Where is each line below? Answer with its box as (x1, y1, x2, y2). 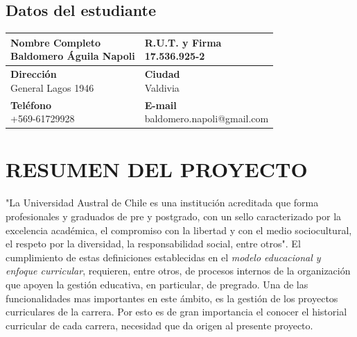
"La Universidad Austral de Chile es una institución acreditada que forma (6, 195, 319, 210)
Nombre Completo (10, 35, 101, 49)
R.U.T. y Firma (144, 35, 222, 49)
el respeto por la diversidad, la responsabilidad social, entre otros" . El (6, 236, 301, 251)
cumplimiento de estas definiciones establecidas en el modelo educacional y (6, 249, 321, 264)
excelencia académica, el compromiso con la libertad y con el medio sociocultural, (6, 222, 352, 237)
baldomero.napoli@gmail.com (144, 111, 269, 126)
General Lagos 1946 (10, 80, 94, 94)
